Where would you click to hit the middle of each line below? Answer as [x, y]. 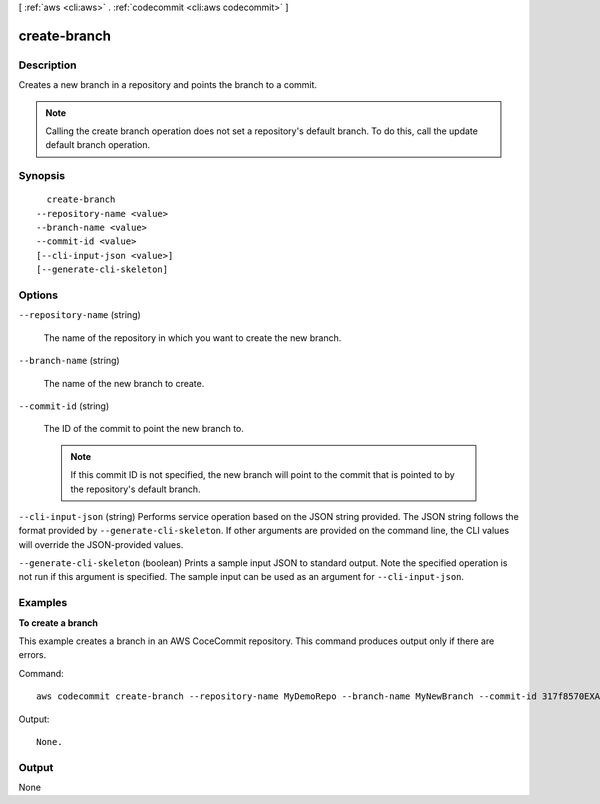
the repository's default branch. [135, 489]
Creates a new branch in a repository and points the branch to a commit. [168, 85]
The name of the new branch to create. [124, 383]
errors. [32, 655]
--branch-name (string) [69, 361]
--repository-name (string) [80, 315]
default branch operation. [98, 145]
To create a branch [58, 622]
